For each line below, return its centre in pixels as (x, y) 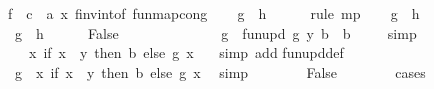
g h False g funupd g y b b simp (215, 32)
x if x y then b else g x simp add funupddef (186, 52)
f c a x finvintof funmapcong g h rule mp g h (213, 13)
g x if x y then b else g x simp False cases (220, 71)
